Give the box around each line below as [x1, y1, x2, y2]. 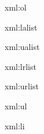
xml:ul [5, 99, 27, 112]
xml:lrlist [5, 60, 36, 72]
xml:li [5, 119, 25, 132]
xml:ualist [5, 41, 40, 53]
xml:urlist [5, 80, 39, 92]
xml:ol [5, 1, 27, 13]
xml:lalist [5, 21, 38, 33]
